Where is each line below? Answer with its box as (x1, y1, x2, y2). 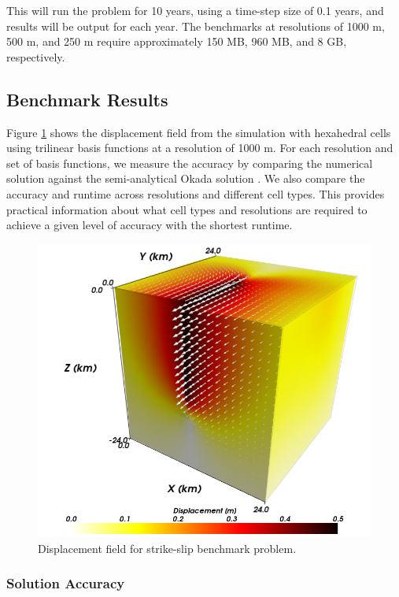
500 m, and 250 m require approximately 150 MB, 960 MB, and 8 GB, (6, 33, 347, 50)
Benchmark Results (6, 87, 168, 111)
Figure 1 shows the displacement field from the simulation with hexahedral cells (6, 124, 391, 140)
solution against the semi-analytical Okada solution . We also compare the (6, 170, 365, 187)
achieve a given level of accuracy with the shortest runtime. (6, 217, 293, 233)
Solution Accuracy (6, 573, 125, 593)
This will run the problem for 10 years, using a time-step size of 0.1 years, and (6, 2, 384, 18)
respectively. (6, 48, 65, 65)
